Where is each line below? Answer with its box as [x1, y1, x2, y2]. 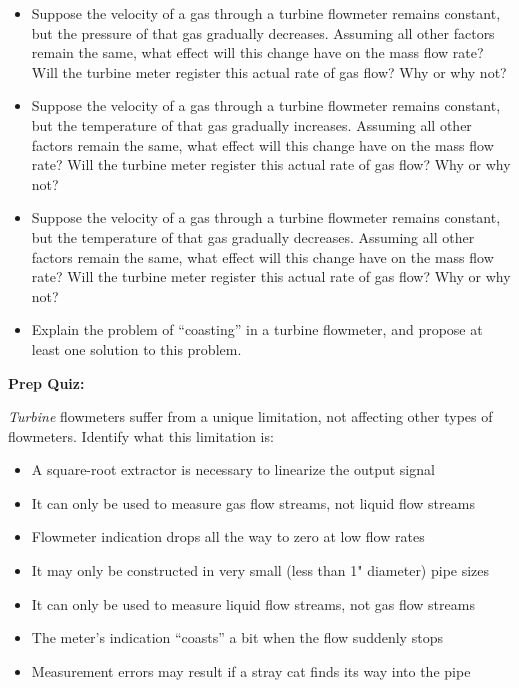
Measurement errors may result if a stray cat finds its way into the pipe [31, 660, 471, 681]
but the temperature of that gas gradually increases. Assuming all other [31, 114, 472, 135]
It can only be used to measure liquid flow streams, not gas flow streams [31, 593, 475, 614]
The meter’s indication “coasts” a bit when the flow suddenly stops [31, 627, 443, 648]
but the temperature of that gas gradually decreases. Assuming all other [31, 226, 475, 247]
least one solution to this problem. [31, 338, 242, 359]
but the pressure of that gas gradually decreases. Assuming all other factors [31, 22, 495, 43]
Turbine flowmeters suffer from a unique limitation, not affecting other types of [8, 406, 493, 427]
